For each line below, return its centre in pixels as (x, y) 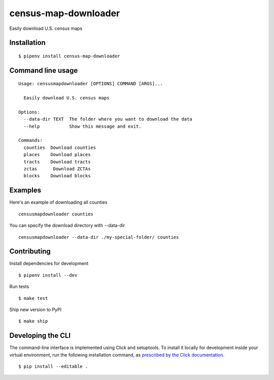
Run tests (19, 287)
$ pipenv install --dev (48, 275)
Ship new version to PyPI (36, 310)
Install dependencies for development (49, 263)
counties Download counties (60, 147)
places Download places (57, 155)
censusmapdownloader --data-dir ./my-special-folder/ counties (99, 237)
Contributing (30, 252)
